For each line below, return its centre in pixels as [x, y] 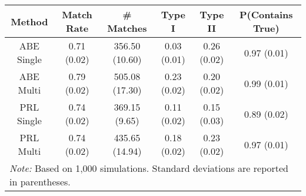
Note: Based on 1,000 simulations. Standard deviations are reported [149, 168]
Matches [127, 28]
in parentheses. [40, 182]
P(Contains [266, 14]
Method [29, 21]
